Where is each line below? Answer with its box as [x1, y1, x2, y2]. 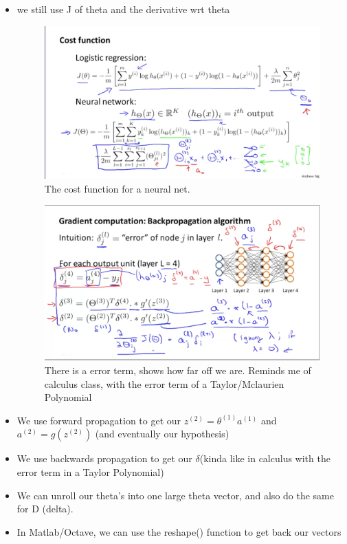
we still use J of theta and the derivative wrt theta [16, 2, 230, 16]
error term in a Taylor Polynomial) [16, 465, 164, 479]
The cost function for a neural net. [44, 181, 190, 195]
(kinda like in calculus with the [199, 451, 331, 466]
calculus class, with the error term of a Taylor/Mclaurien [44, 376, 284, 391]
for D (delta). [16, 501, 74, 516]
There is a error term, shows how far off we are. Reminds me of [44, 363, 311, 378]
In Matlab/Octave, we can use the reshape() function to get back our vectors [16, 524, 342, 538]
